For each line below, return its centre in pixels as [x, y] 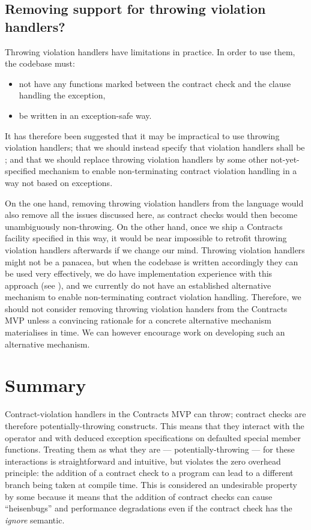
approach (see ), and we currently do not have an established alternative [138, 285]
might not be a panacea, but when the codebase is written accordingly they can [152, 261]
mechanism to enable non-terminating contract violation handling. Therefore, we [153, 297]
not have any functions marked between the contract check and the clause [155, 83]
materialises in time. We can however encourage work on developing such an [145, 332]
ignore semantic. [35, 519]
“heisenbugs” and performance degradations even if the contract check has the [149, 508]
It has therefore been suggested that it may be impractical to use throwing [142, 135]
